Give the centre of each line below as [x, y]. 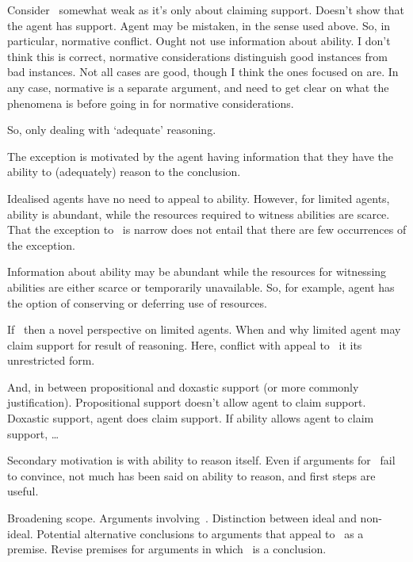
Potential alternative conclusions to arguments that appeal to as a [200, 533]
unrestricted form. [51, 360]
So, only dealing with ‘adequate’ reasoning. [112, 130]
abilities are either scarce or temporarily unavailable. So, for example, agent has [201, 287]
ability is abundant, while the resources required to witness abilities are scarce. [199, 214]
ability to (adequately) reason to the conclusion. [124, 172]
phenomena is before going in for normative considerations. [151, 103]
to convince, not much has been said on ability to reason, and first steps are [191, 475]
